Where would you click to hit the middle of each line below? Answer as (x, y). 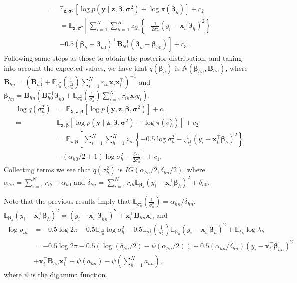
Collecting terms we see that (47, 170)
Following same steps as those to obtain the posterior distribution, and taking (123, 58)
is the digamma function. (69, 275)
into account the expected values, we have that (76, 67)
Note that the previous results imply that (67, 201)
